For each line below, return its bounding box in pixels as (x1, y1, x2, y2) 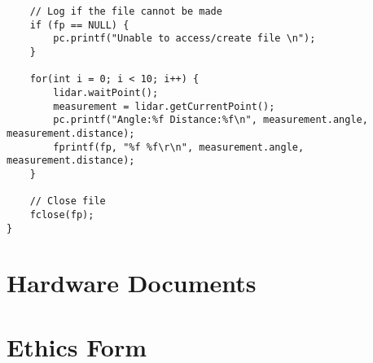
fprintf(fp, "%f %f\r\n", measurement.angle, (53, 141, 305, 153)
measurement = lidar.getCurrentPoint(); (53, 100, 275, 112)
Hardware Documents (7, 266, 257, 300)
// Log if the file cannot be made (29, 6, 222, 17)
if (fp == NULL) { (29, 19, 129, 31)
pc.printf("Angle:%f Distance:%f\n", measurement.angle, (53, 114, 368, 126)
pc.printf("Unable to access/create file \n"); (53, 33, 316, 45)
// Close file (29, 195, 106, 208)
